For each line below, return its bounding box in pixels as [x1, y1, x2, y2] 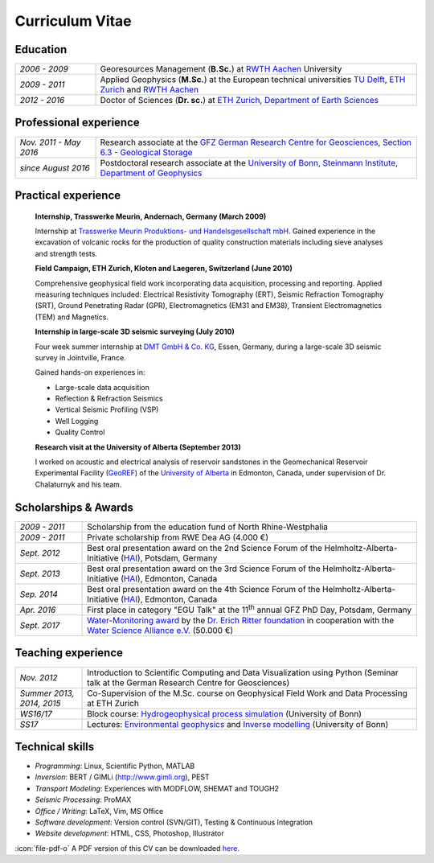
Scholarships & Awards [14, 500, 134, 514]
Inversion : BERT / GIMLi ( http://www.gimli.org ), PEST [35, 772, 210, 782]
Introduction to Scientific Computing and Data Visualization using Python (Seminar [87, 667, 399, 678]
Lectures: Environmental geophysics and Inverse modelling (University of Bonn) [87, 718, 389, 729]
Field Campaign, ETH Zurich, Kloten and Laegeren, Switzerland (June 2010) [35, 264, 293, 273]
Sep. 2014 [19, 588, 58, 599]
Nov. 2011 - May [19, 137, 81, 148]
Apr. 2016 [19, 604, 56, 615]
